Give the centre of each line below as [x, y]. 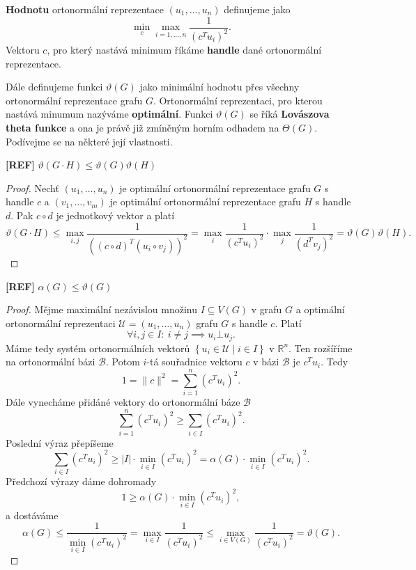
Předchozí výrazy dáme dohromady [81, 481]
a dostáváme [32, 515]
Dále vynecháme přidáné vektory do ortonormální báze [123, 402]
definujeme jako [257, 9]
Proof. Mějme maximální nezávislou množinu [101, 309]
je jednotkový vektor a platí [115, 215]
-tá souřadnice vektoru [194, 362]
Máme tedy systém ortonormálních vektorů [98, 348]
